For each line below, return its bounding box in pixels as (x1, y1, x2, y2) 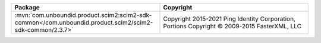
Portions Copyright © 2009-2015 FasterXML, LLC (163, 22, 302, 30)
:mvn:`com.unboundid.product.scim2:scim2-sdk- (14, 11, 152, 19)
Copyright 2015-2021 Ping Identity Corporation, (163, 15, 295, 23)
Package (14, 4, 40, 11)
